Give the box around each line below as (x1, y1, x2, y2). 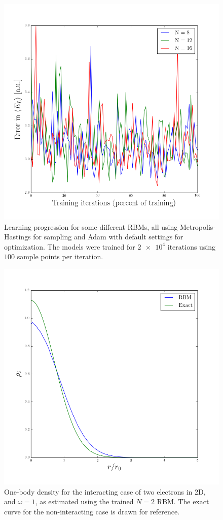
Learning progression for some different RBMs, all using (4, 221, 178, 232)
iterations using (167, 241, 216, 252)
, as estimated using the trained (35, 496, 134, 507)
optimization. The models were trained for (4, 241, 135, 252)
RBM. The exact (157, 496, 209, 507)
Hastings (4, 231, 31, 242)
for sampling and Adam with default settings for (33, 231, 183, 242)
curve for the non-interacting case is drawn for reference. (4, 506, 180, 516)
